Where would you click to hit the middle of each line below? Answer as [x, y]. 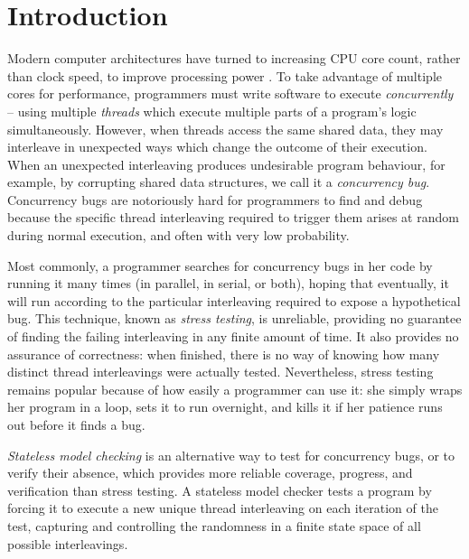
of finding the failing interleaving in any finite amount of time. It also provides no [233, 336]
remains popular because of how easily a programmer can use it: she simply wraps [235, 389]
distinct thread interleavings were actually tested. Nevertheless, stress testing [220, 372]
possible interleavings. [68, 543]
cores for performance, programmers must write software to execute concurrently [230, 93]
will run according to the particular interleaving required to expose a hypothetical [234, 300]
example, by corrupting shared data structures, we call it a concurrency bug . [219, 182]
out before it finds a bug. [76, 424]
